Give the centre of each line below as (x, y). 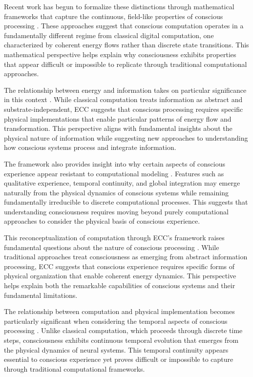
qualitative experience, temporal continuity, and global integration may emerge (122, 183)
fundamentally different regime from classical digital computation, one (109, 35)
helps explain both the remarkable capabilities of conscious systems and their (120, 285)
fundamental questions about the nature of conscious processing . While (112, 247)
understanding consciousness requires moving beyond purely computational (116, 211)
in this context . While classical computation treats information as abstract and (123, 99)
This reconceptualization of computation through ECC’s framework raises (114, 238)
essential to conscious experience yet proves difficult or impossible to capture (119, 359)
